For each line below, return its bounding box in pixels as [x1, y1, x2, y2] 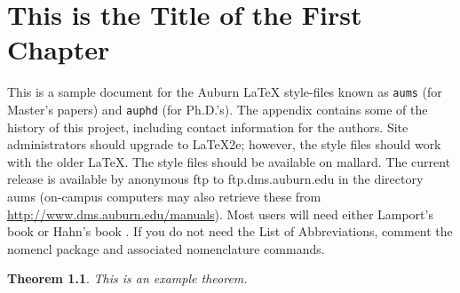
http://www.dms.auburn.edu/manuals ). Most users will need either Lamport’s [7, 204, 433, 223]
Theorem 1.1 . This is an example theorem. [7, 269, 248, 288]
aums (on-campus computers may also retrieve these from [7, 187, 321, 205]
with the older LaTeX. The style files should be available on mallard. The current [7, 152, 451, 170]
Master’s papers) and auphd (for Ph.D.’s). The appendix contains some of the [7, 99, 428, 118]
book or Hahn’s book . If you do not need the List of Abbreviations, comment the [7, 222, 453, 241]
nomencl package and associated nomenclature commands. [7, 239, 325, 257]
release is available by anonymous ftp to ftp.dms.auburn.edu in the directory [7, 170, 424, 188]
